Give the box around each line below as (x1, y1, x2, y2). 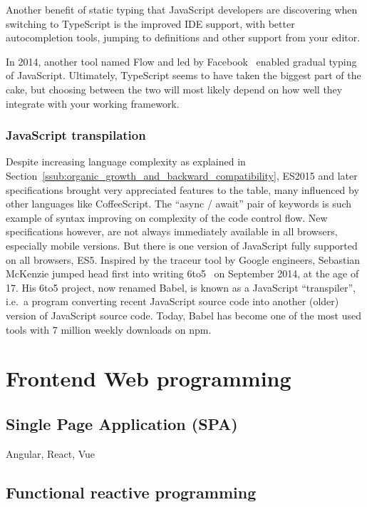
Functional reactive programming (6, 481, 257, 503)
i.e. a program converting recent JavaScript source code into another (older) (6, 294, 339, 309)
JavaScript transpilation (6, 126, 146, 144)
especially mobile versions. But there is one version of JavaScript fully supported (6, 237, 358, 252)
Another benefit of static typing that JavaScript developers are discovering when (6, 2, 358, 16)
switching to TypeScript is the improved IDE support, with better (6, 16, 295, 31)
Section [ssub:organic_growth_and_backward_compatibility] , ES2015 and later (6, 168, 358, 183)
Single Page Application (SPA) (6, 412, 238, 434)
